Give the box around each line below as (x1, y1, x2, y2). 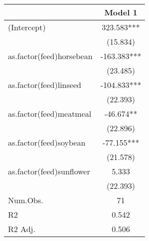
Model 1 (104, 6, 138, 18)
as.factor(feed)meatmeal (8, 108, 92, 119)
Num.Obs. (8, 194, 43, 206)
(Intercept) (8, 21, 46, 33)
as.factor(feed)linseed (8, 79, 81, 90)
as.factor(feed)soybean (8, 137, 86, 148)
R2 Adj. (8, 223, 35, 235)
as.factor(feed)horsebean (8, 50, 93, 62)
